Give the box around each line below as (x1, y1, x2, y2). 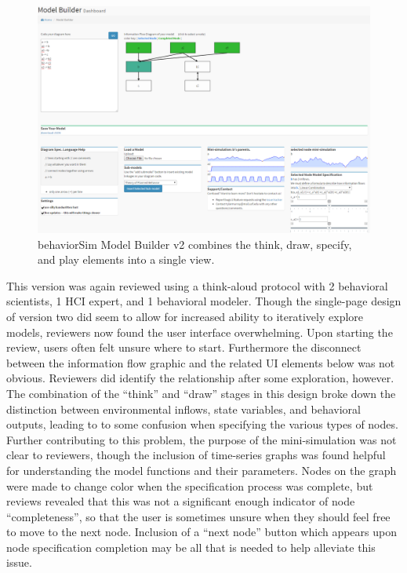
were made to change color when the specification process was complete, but (6, 477, 373, 494)
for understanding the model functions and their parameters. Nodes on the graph (6, 462, 397, 478)
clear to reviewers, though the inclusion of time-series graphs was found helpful (6, 447, 386, 463)
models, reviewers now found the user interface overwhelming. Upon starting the (6, 323, 393, 340)
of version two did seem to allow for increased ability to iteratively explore (6, 308, 364, 324)
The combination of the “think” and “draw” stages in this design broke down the (6, 385, 396, 401)
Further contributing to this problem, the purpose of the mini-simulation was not (6, 431, 397, 447)
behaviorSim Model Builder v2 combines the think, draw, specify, (38, 235, 352, 252)
